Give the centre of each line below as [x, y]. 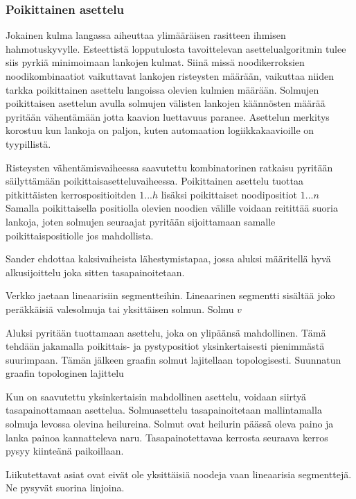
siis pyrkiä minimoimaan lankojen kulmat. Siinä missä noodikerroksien [155, 62]
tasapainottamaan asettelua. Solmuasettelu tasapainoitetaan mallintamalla [164, 410]
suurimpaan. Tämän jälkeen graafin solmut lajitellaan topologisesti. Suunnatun [173, 359]
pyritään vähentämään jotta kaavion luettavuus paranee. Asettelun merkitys [168, 116]
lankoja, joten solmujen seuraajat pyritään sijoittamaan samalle [141, 221]
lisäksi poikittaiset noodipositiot [229, 194]
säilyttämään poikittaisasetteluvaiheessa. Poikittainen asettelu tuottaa [155, 181]
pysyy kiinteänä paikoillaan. [65, 451]
